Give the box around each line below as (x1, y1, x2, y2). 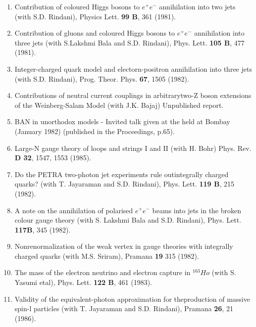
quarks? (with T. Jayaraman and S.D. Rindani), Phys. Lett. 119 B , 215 (14, 179, 234, 189)
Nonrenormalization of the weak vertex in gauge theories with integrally (14, 241, 233, 251)
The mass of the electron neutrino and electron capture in (14, 267, 191, 278)
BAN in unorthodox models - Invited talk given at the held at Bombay (14, 116, 230, 127)
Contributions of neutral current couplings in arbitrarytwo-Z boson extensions (14, 90, 252, 100)
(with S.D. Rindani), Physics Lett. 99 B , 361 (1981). (14, 11, 176, 21)
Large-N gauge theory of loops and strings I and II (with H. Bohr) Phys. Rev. (14, 142, 252, 153)
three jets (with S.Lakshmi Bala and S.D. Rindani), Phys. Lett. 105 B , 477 (14, 37, 245, 47)
